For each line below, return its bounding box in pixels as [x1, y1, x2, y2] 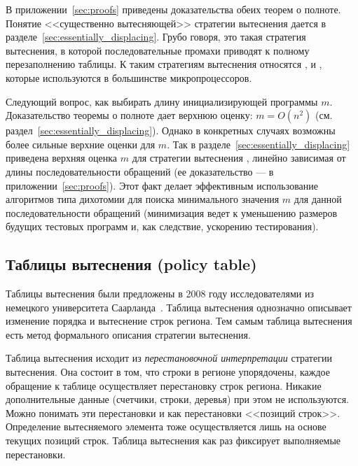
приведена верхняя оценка [6, 150, 118, 165]
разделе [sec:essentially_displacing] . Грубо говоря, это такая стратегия [6, 29, 306, 44]
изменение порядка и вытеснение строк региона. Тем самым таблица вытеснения [6, 313, 352, 328]
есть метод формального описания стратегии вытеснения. [6, 327, 251, 341]
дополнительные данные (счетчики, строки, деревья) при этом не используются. [6, 392, 350, 407]
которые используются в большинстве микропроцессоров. [6, 70, 252, 85]
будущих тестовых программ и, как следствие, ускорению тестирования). [6, 219, 319, 234]
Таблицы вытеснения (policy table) [6, 253, 257, 275]
